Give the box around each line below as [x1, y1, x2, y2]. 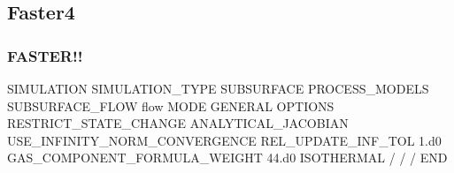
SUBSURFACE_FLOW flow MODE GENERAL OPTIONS [7, 96, 335, 115]
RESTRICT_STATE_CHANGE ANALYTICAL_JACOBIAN [7, 114, 349, 132]
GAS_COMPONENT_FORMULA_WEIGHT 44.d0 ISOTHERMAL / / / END [7, 148, 448, 167]
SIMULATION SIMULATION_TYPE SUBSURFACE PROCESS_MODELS [7, 79, 429, 97]
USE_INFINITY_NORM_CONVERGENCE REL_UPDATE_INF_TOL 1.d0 [7, 131, 442, 149]
